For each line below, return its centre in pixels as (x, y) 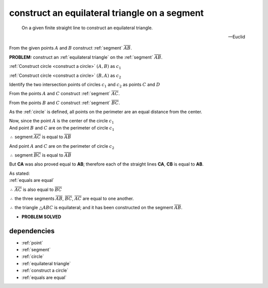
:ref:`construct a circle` (45, 271)
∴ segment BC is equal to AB (41, 155)
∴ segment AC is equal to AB (41, 137)
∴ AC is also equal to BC (36, 189)
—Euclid (236, 37)
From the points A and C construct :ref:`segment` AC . (65, 94)
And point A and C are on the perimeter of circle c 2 (62, 146)
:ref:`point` (32, 242)
